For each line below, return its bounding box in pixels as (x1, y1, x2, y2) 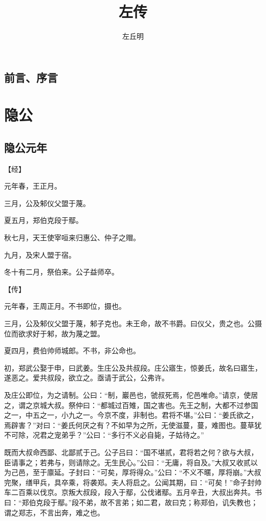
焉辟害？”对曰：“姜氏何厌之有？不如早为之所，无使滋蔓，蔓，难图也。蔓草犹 (4, 419, 262, 430)
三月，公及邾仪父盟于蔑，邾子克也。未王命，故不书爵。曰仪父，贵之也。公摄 (4, 318, 262, 329)
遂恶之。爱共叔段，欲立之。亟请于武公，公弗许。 (4, 372, 169, 383)
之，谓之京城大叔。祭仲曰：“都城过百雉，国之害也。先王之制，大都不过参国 (4, 399, 258, 410)
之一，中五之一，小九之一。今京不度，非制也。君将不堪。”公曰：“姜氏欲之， (4, 410, 258, 420)
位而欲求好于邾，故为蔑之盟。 (4, 328, 104, 338)
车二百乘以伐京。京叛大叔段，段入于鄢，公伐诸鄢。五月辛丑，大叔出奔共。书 (4, 487, 262, 497)
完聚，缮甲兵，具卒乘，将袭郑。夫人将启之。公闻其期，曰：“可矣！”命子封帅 (4, 477, 262, 487)
